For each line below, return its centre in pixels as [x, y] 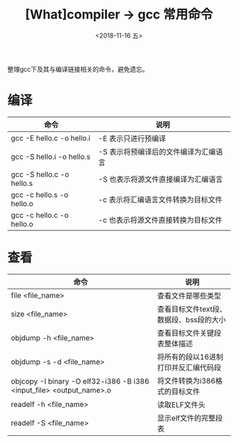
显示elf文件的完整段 [190, 417]
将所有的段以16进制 [190, 357]
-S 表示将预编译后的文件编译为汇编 [157, 152]
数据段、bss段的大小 [192, 320]
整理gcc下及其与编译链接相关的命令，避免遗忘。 [78, 69]
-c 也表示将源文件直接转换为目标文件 [160, 220]
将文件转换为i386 [186, 381]
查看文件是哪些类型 [189, 296]
